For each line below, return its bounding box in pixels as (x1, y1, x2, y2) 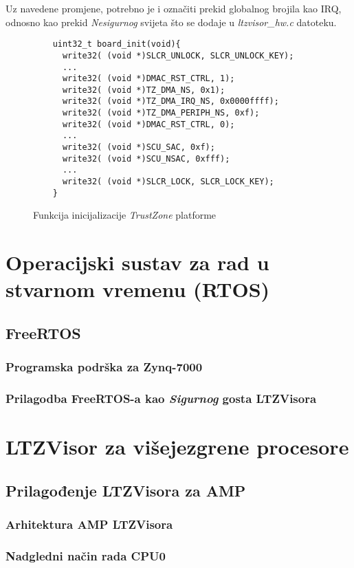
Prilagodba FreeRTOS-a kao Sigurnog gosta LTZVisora (5, 390, 317, 407)
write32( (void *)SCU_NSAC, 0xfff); (62, 153, 230, 164)
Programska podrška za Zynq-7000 (5, 358, 203, 375)
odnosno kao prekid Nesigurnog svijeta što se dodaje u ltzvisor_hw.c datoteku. (5, 14, 337, 29)
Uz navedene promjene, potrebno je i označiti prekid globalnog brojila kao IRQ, (5, 1, 342, 15)
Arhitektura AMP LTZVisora (5, 516, 173, 533)
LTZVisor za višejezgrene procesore (5, 433, 349, 461)
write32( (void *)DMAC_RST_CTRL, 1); (62, 74, 235, 84)
